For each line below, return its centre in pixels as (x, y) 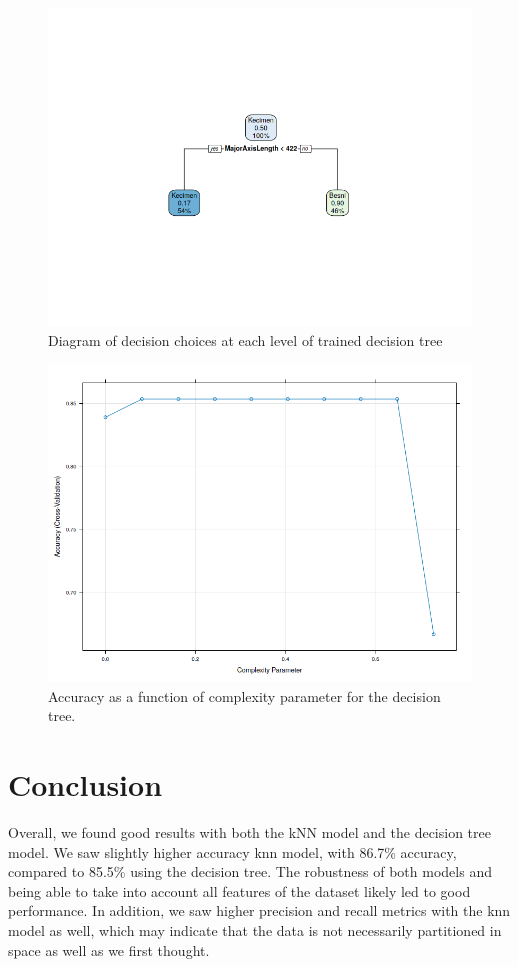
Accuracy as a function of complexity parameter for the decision (244, 695)
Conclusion (85, 784)
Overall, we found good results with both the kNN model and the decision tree (249, 832)
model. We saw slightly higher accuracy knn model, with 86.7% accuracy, (232, 851)
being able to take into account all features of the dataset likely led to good (239, 890)
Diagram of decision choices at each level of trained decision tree (245, 339)
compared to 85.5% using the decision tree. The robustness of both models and (250, 871)
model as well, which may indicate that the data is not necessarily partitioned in (255, 930)
